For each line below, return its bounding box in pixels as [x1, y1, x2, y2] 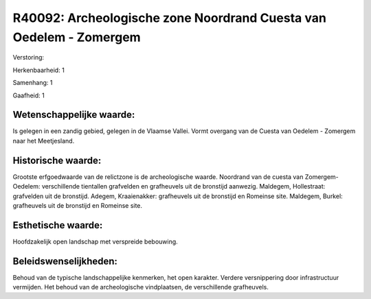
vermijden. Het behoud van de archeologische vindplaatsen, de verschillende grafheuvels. [12, 283, 269, 291]
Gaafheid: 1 [12, 91, 45, 99]
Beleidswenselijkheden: [12, 255, 118, 267]
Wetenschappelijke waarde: [12, 109, 135, 121]
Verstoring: [12, 53, 45, 62]
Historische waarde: [12, 154, 102, 166]
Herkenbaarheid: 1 [12, 66, 65, 74]
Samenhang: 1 [12, 79, 53, 87]
